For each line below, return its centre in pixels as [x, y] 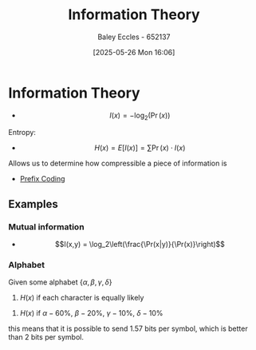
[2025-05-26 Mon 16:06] [134, 52]
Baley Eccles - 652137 [134, 37]
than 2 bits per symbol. [46, 337]
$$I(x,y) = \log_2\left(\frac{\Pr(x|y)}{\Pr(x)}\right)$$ [140, 245]
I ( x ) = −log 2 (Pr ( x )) [140, 116]
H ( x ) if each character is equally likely [82, 298]
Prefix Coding [42, 179]
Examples [33, 204]
